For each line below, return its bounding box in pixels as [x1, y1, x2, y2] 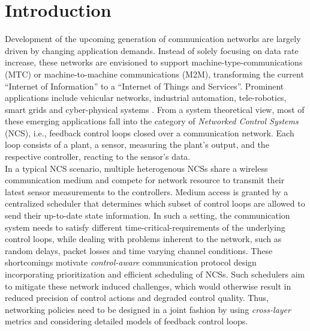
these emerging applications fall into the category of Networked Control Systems [5, 115, 299, 127]
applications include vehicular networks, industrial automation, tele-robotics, [5, 91, 287, 104]
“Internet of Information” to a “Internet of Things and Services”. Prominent [5, 79, 284, 92]
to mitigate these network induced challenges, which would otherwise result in [5, 279, 291, 292]
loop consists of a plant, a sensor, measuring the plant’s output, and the [5, 138, 269, 151]
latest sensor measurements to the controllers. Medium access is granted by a [5, 185, 288, 198]
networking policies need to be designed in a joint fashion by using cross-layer [5, 303, 291, 315]
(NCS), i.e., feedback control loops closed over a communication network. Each [5, 126, 294, 139]
